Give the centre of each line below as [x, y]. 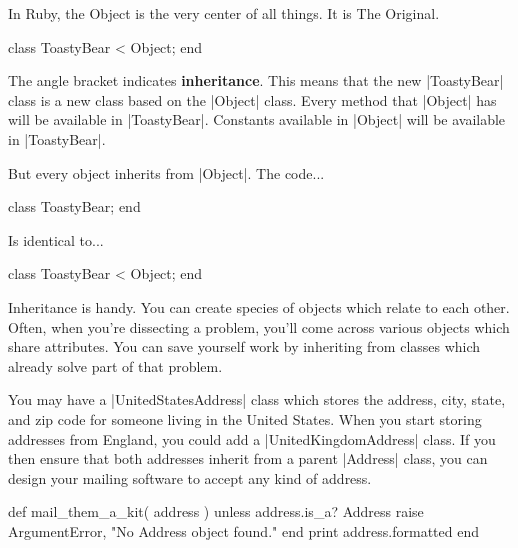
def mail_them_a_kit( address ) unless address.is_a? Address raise [216, 511]
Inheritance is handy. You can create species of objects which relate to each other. [259, 306]
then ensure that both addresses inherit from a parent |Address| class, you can [248, 458]
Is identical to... [56, 239]
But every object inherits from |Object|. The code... [166, 172]
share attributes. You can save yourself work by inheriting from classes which [244, 346]
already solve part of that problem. [115, 365]
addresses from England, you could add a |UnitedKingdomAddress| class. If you [252, 438]
